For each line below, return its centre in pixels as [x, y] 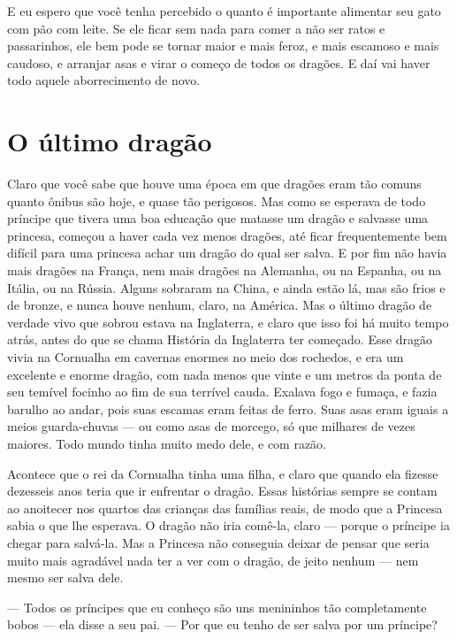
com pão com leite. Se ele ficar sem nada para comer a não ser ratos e [196, 28]
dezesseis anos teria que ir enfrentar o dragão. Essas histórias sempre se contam [222, 491]
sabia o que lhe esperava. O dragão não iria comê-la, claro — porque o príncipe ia [228, 525]
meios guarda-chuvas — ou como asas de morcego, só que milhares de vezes [211, 426]
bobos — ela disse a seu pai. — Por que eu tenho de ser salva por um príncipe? [222, 624]
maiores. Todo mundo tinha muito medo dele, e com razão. [167, 443]
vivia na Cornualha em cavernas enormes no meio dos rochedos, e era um [206, 357]
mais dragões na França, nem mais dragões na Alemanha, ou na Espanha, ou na [225, 270]
